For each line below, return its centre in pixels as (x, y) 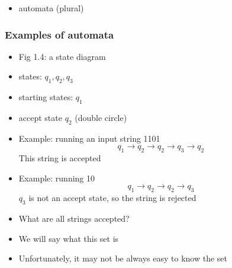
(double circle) (101, 117)
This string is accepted (60, 158)
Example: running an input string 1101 (89, 138)
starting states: (46, 97)
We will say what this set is (69, 238)
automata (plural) (51, 8)
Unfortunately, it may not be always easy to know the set (123, 258)
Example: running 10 (57, 178)
